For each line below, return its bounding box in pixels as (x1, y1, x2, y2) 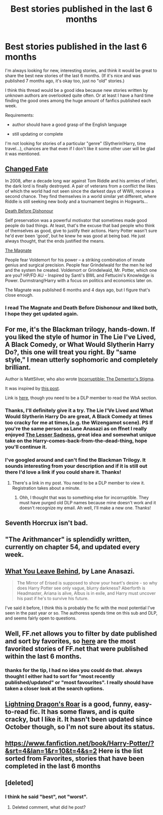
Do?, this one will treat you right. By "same (5, 348, 137, 356)
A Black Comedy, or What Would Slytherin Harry (5, 340, 154, 349)
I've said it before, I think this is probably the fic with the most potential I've (5, 605, 155, 611)
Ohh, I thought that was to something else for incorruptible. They (19, 495, 149, 500)
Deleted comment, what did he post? (12, 804, 86, 810)
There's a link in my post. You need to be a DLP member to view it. (12, 480, 145, 486)
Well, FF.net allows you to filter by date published (5, 629, 157, 638)
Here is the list (98, 747, 143, 755)
